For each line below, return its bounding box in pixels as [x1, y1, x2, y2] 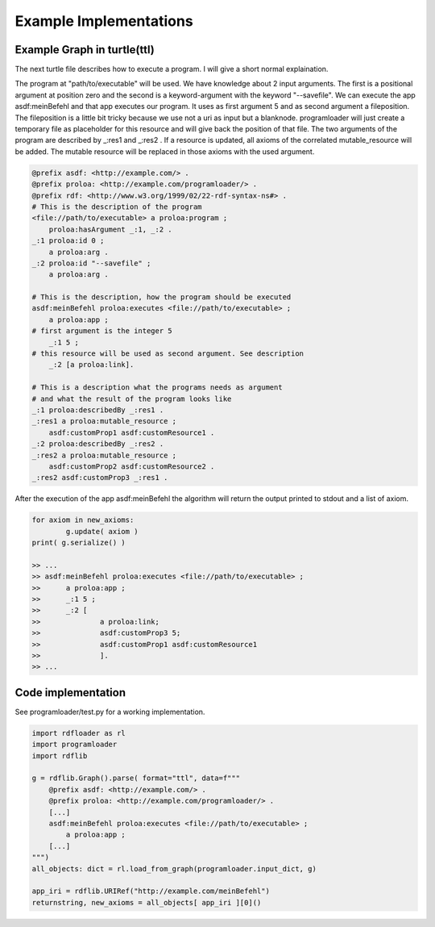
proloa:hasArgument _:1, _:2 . [48, 224, 172, 234]
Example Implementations [14, 12, 193, 30]
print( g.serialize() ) [31, 538, 126, 548]
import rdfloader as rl [31, 729, 126, 737]
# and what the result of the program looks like [31, 394, 232, 403]
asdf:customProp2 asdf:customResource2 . [48, 461, 215, 471]
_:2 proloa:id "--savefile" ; [31, 258, 151, 268]
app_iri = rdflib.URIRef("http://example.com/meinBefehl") [31, 887, 270, 896]
